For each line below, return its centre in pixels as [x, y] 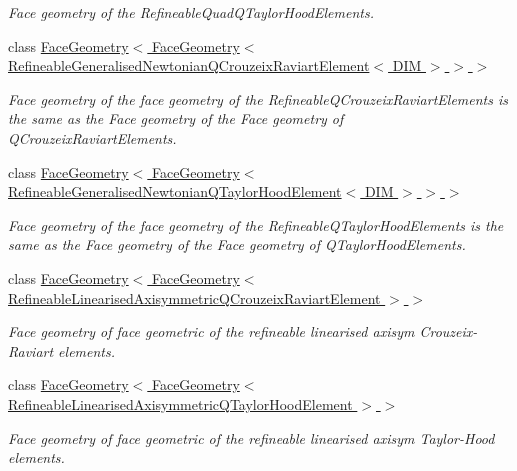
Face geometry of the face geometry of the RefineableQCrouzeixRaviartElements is [258, 98]
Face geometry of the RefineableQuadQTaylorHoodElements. [191, 12]
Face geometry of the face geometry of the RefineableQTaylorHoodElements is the [256, 224]
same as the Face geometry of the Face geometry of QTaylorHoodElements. [237, 244]
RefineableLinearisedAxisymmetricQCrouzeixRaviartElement [194, 297]
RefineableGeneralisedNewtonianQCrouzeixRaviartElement [189, 65]
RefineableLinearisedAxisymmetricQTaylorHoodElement [180, 403]
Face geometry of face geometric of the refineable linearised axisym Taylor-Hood [251, 437]
